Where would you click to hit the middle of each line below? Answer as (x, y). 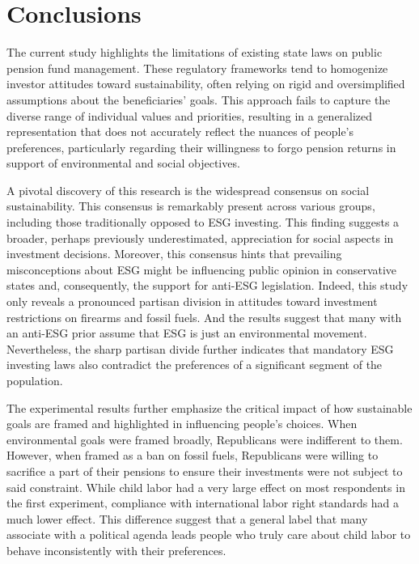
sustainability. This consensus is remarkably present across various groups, (191, 206)
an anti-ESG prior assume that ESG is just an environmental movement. (187, 333)
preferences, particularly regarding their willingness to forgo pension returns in (201, 147)
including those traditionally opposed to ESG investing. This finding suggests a (203, 222)
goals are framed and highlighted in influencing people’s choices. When (182, 424)
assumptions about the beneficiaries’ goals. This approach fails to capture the (199, 99)
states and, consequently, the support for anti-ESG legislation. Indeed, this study (207, 285)
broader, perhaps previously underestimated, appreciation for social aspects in (200, 237)
